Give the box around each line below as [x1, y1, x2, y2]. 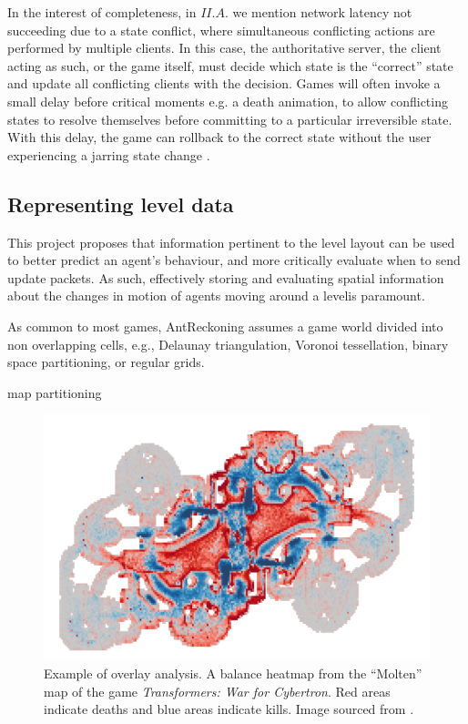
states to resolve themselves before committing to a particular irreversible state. [7, 109, 453, 128]
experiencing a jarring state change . [7, 145, 210, 164]
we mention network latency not [232, 3, 412, 21]
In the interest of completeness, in [7, 3, 197, 21]
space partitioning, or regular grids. [7, 352, 205, 372]
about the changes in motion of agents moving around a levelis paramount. [7, 286, 425, 305]
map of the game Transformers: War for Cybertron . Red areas [44, 681, 391, 700]
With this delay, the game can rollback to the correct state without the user [7, 127, 432, 147]
